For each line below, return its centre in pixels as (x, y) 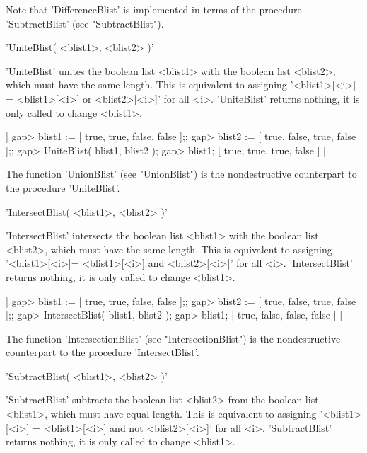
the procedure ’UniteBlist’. (63, 187)
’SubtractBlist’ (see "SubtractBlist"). (85, 23)
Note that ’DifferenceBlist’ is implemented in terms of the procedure (154, 9)
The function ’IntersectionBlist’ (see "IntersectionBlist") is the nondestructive (173, 338)
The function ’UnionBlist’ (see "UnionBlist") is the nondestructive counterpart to (181, 174)
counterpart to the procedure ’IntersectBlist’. (103, 352)
